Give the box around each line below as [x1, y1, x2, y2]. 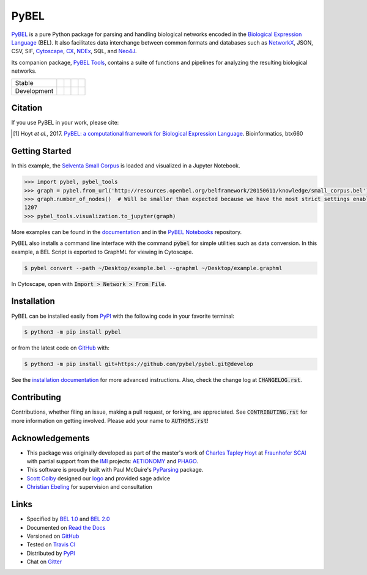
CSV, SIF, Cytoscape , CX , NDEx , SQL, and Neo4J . [11, 48, 137, 55]
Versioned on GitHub [26, 532, 80, 540]
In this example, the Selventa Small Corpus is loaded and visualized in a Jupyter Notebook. [11, 162, 241, 169]
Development [15, 86, 54, 95]
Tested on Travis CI [26, 541, 76, 548]
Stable [15, 78, 34, 87]
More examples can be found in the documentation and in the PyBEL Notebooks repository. [11, 228, 242, 235]
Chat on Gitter [26, 558, 62, 565]
